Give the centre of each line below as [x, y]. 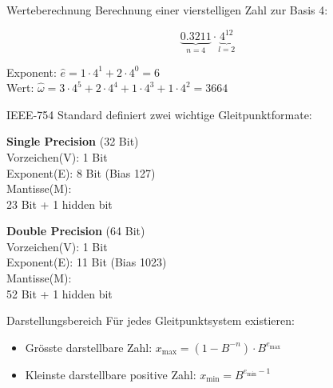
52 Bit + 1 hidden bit [59, 293]
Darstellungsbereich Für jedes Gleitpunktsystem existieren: [151, 320]
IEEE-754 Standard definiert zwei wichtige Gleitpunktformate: [159, 114]
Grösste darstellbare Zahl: [89, 347]
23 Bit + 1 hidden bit [59, 204]
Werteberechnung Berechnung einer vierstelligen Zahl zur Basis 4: [167, 10]
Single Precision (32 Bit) [73, 141]
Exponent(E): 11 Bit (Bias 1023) [87, 262]
